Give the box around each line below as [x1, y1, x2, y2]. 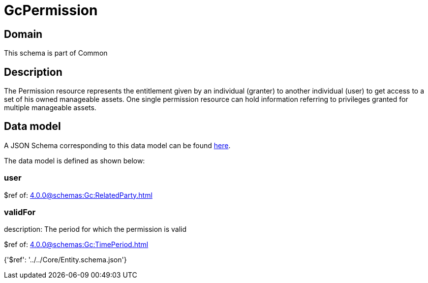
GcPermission [4, 2, 98, 19]
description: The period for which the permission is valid [4, 225, 187, 234]
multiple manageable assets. [4, 103, 96, 112]
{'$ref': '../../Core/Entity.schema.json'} [4, 255, 127, 264]
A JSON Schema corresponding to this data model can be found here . [4, 141, 231, 150]
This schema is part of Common [4, 49, 108, 58]
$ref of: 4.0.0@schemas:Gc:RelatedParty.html [4, 190, 153, 199]
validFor [4, 207, 36, 217]
